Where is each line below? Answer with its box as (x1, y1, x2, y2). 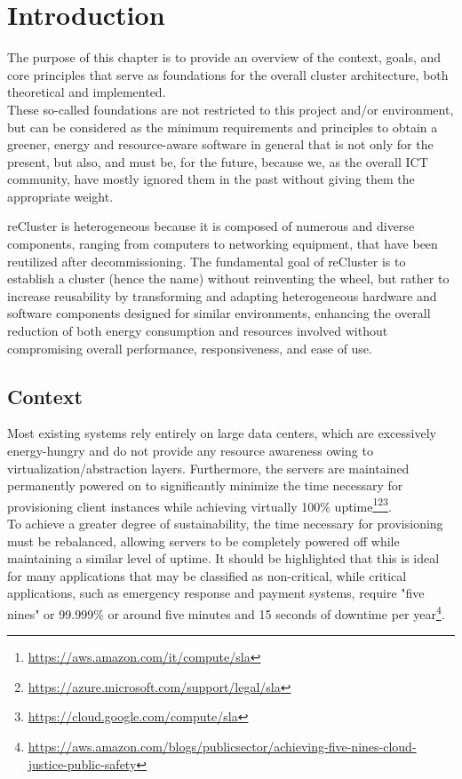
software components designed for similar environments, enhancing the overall (7, 304, 431, 322)
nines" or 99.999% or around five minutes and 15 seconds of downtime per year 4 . (7, 602, 445, 623)
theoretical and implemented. (7, 83, 166, 101)
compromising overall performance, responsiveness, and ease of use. (7, 338, 372, 357)
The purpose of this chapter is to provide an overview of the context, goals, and (7, 48, 442, 67)
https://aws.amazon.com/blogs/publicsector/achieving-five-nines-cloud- (28, 737, 417, 756)
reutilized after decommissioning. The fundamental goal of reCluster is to (7, 251, 406, 270)
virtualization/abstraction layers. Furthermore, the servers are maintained (7, 458, 410, 477)
